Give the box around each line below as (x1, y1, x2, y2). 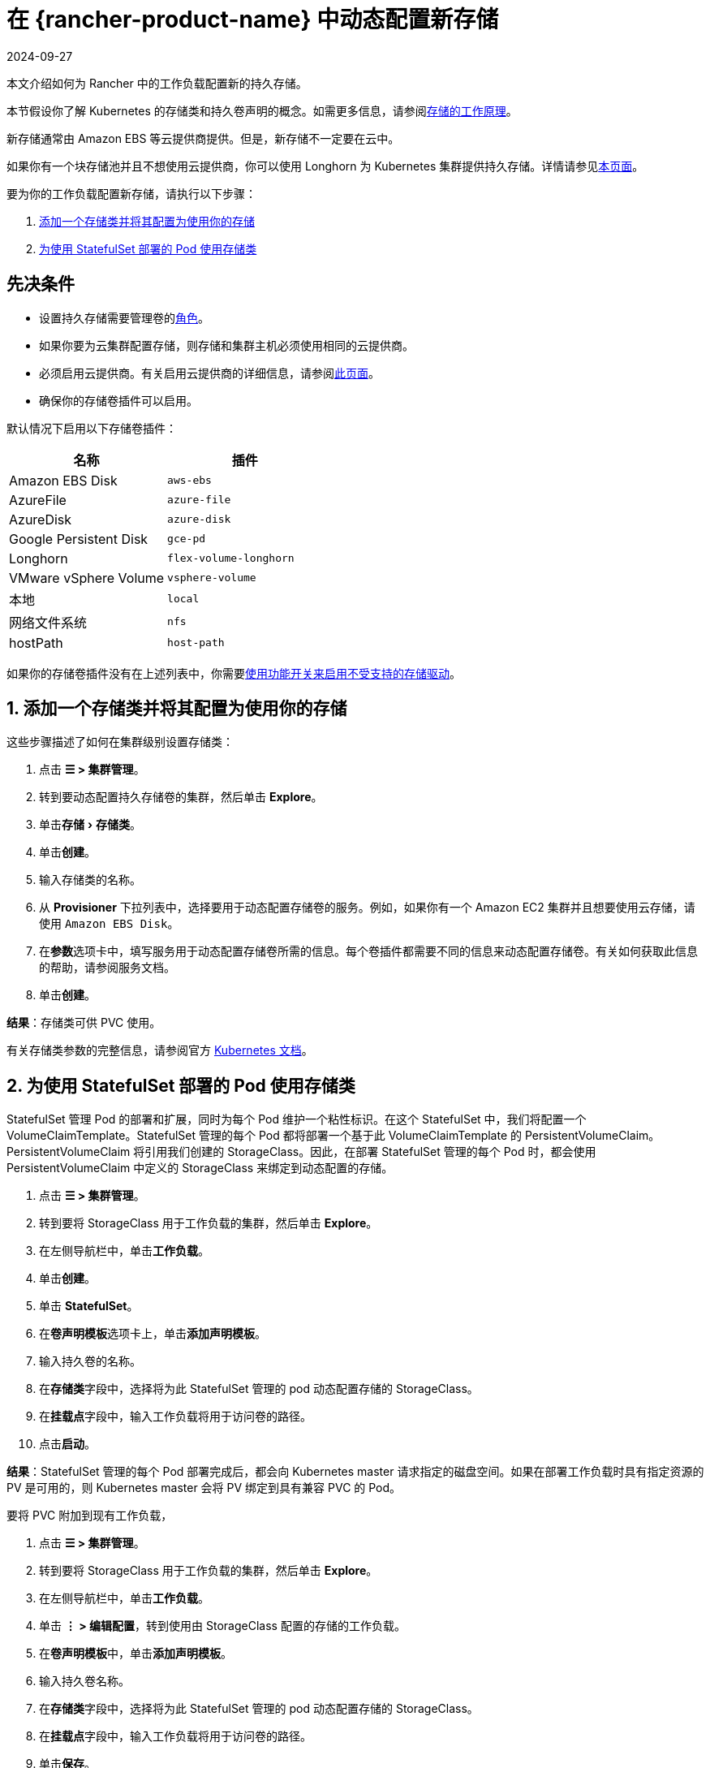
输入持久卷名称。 (39, 1674, 130, 1688)
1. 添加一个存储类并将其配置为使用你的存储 (6, 698, 347, 719)
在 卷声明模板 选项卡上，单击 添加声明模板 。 (39, 1326, 266, 1341)
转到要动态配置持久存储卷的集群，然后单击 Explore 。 (39, 790, 323, 804)
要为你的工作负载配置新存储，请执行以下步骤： (6, 186, 256, 201)
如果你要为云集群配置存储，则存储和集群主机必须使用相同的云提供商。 (39, 338, 414, 352)
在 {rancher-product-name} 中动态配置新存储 (6, 6, 499, 33)
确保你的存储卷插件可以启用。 (39, 393, 198, 408)
